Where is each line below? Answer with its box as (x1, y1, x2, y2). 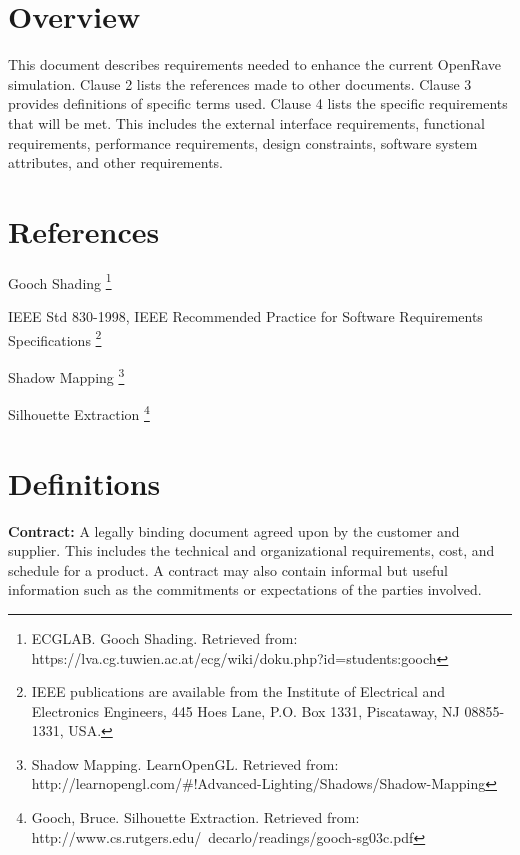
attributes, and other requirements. (8, 152, 223, 173)
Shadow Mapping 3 (8, 363, 125, 387)
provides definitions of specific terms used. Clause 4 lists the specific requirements (8, 93, 508, 114)
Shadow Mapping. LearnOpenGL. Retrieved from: (31, 753, 339, 774)
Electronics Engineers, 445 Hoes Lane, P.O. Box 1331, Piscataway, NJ (31, 700, 460, 721)
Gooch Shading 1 (8, 269, 112, 293)
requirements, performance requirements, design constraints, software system (8, 132, 478, 153)
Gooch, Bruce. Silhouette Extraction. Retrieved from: (31, 807, 360, 828)
